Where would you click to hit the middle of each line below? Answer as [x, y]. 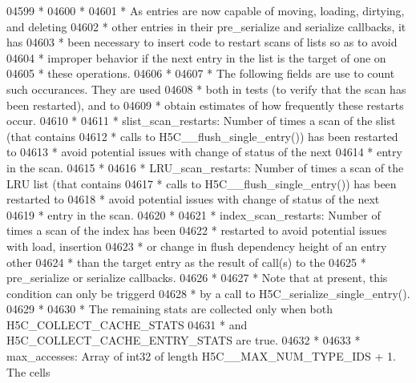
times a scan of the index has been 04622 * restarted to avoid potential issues [197, 230]
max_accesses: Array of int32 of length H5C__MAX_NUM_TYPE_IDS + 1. [201, 356]
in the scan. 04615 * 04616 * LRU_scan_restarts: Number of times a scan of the [205, 167]
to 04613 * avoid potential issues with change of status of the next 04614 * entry [204, 152]
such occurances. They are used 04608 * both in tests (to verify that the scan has [206, 89]
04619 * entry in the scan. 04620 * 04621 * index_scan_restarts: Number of [194, 214]
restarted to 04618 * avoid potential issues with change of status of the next [193, 199]
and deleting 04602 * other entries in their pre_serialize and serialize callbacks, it [206, 26]
